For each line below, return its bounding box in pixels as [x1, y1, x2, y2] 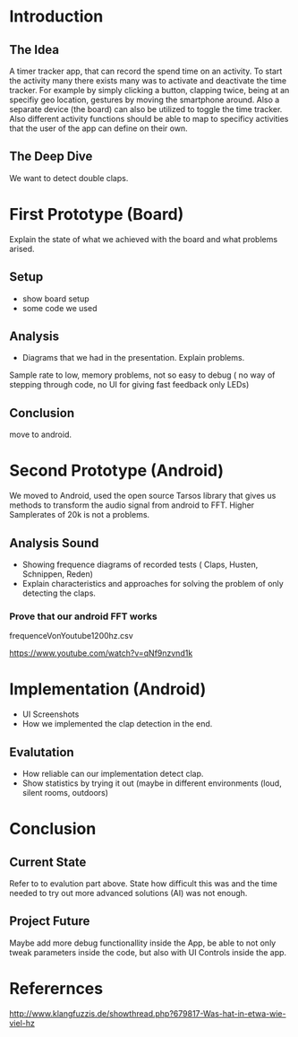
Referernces [9, 978, 104, 998]
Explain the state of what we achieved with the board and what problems [9, 233, 278, 244]
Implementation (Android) [9, 679, 207, 700]
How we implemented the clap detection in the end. [21, 719, 213, 729]
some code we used [21, 302, 98, 313]
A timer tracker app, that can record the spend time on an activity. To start [9, 65, 283, 76]
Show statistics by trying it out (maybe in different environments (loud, [21, 778, 282, 789]
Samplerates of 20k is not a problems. [9, 510, 150, 520]
